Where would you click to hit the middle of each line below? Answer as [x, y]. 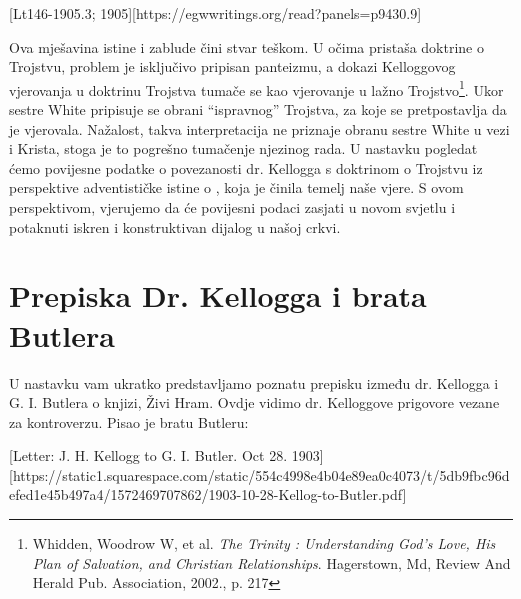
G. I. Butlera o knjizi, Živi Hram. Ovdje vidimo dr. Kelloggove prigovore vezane [254, 402]
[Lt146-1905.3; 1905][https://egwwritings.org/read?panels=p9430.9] [215, 13]
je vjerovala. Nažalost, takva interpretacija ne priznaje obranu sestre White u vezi [259, 128]
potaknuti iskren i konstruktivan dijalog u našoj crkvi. [175, 226]
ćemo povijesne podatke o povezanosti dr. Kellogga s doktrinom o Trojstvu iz [246, 167]
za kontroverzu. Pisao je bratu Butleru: [129, 421]
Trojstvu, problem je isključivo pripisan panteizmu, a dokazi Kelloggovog [232, 66]
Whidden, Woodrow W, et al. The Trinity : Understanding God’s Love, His [264, 543]
